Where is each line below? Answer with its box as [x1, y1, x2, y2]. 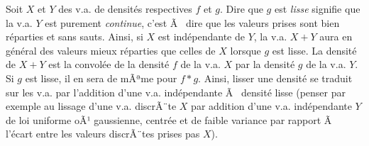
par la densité [235, 57, 295, 72]
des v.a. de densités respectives [58, 1, 192, 16]
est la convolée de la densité [48, 57, 170, 72]
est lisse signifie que [274, 1, 360, 16]
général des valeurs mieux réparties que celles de [6, 43, 216, 57]
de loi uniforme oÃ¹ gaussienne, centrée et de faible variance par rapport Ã [6, 112, 332, 127]
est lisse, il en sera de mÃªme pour [25, 70, 177, 85]
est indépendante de [158, 29, 245, 44]
